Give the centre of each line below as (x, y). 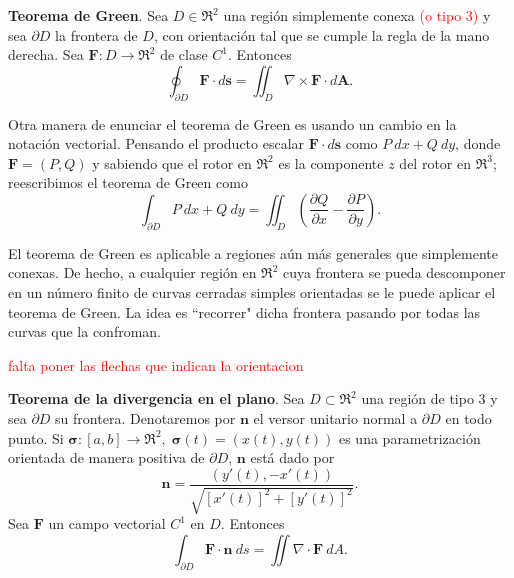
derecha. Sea (46, 54)
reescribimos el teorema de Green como (128, 182)
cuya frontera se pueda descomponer (394, 272)
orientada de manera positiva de (106, 457)
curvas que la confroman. (84, 331)
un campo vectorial (107, 523)
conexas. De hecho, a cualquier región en (132, 272)
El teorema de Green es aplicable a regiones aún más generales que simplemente (253, 252)
